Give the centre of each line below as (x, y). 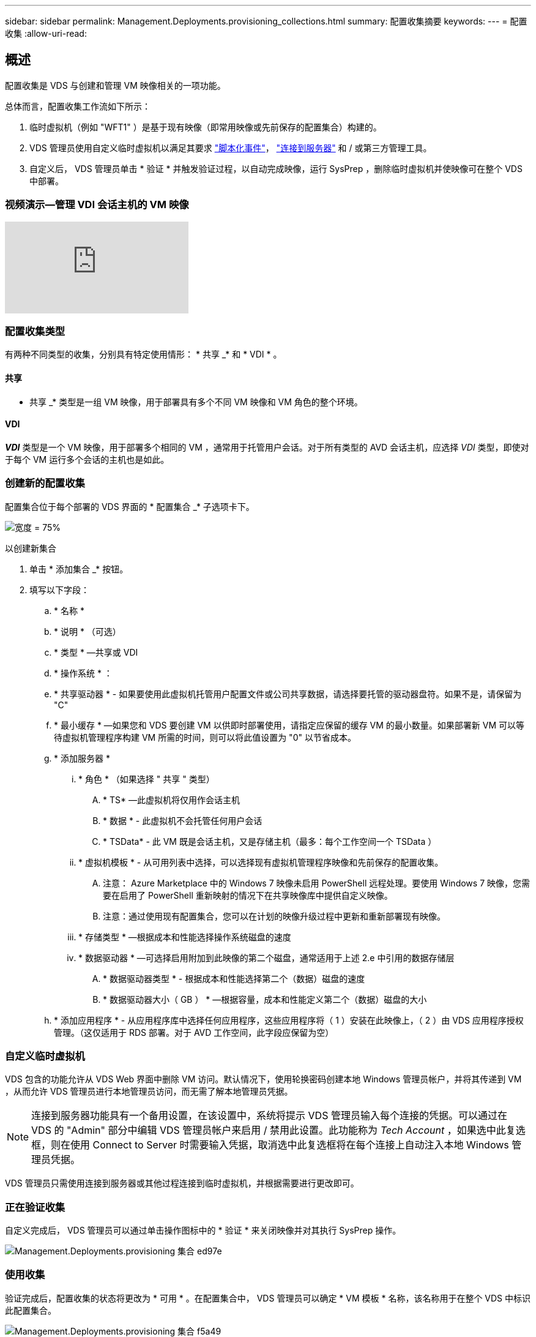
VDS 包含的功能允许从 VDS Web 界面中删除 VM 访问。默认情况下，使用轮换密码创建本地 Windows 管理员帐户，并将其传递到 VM (263, 1079)
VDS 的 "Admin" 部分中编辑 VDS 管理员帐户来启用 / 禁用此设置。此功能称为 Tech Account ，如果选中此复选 (278, 1130)
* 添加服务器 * (82, 758)
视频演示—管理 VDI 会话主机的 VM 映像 (97, 205)
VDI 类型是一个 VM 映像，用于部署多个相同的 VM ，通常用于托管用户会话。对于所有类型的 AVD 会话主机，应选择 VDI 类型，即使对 (267, 447)
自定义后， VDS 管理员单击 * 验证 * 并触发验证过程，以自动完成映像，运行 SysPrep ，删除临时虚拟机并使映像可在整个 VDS (276, 168)
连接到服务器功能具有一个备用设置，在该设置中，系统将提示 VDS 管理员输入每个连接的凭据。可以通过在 (269, 1116)
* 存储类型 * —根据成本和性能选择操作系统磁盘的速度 (185, 937)
